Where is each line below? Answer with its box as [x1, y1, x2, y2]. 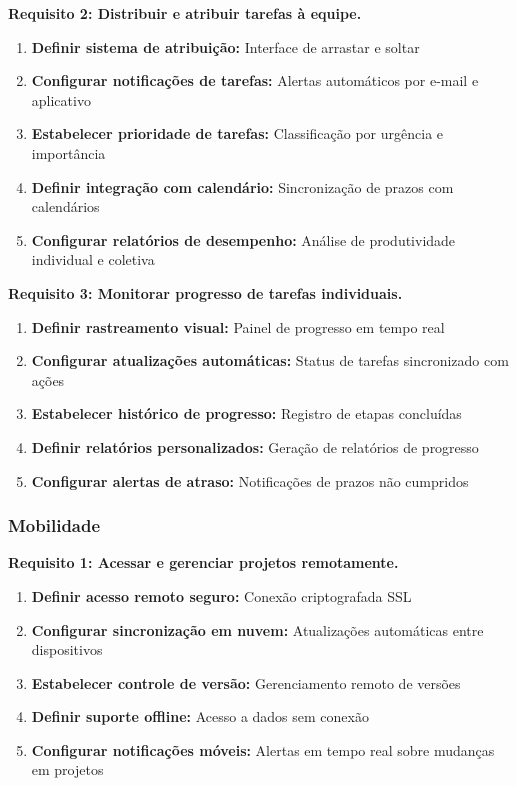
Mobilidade [8, 513, 101, 538]
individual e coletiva [31, 249, 155, 270]
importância [31, 142, 106, 163]
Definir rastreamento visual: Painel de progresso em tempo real [31, 316, 445, 337]
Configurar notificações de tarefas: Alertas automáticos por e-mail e [31, 70, 479, 91]
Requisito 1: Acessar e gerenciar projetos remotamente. [8, 552, 399, 573]
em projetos [31, 759, 104, 780]
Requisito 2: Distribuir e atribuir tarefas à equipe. [8, 3, 362, 23]
